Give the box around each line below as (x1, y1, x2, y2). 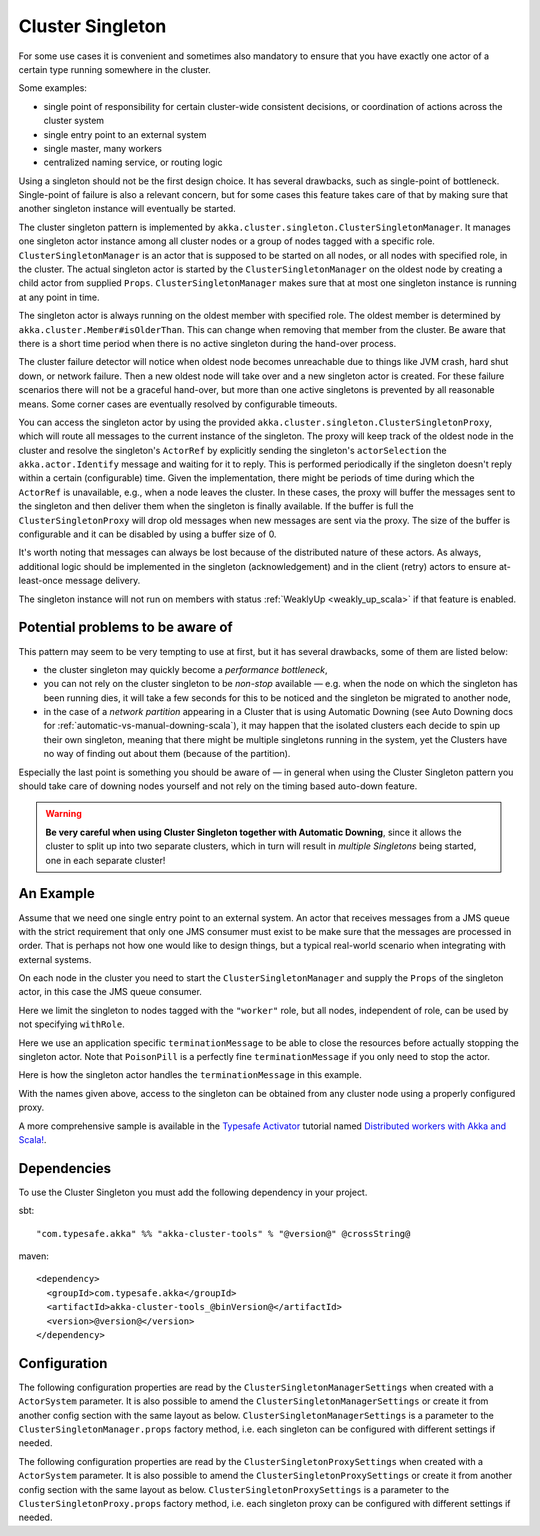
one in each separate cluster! (45, 854, 166, 866)
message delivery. (65, 575, 141, 587)
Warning (45, 808, 82, 820)
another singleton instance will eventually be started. (18, 203, 237, 215)
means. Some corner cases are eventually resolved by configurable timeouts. (18, 398, 338, 410)
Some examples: (18, 82, 87, 94)
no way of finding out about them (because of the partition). (43, 748, 291, 760)
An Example (18, 885, 95, 902)
